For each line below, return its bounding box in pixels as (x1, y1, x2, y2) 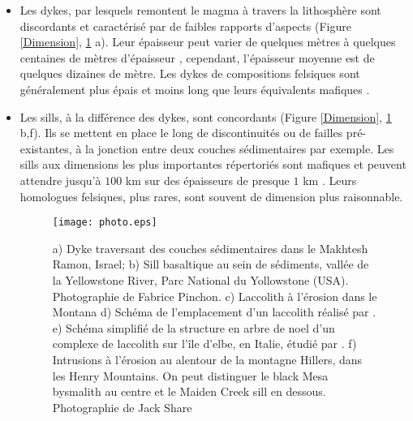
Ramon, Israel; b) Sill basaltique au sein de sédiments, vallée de (52, 256, 369, 273)
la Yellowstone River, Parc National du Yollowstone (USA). (52, 271, 349, 288)
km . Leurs (303, 171, 357, 188)
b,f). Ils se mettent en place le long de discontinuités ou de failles (19, 124, 343, 141)
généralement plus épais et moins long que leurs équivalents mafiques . (19, 80, 370, 97)
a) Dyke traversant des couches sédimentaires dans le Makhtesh (52, 239, 368, 256)
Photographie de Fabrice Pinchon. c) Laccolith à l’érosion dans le (52, 287, 377, 304)
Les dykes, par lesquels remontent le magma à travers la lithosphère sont (19, 2, 381, 18)
